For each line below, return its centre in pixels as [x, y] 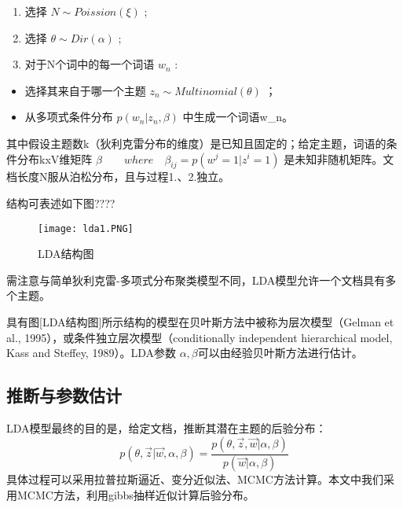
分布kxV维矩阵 [55, 158]
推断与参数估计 [64, 395]
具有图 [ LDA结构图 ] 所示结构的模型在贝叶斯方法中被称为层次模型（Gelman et [200, 321]
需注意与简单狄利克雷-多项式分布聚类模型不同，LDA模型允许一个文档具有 [196, 280]
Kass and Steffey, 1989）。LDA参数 [91, 353]
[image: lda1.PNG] [86, 228]
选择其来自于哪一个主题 [85, 90]
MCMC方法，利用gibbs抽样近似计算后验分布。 [136, 495]
